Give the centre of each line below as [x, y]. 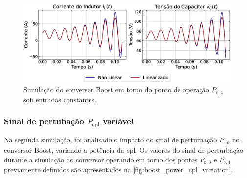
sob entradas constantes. [60, 99]
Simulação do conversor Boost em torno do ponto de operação [116, 89]
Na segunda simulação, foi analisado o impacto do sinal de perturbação [111, 140]
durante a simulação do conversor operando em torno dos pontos [101, 159]
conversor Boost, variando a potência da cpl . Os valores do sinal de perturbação [123, 149]
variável [118, 121]
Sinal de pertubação [44, 121]
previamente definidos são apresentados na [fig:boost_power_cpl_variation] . [119, 169]
